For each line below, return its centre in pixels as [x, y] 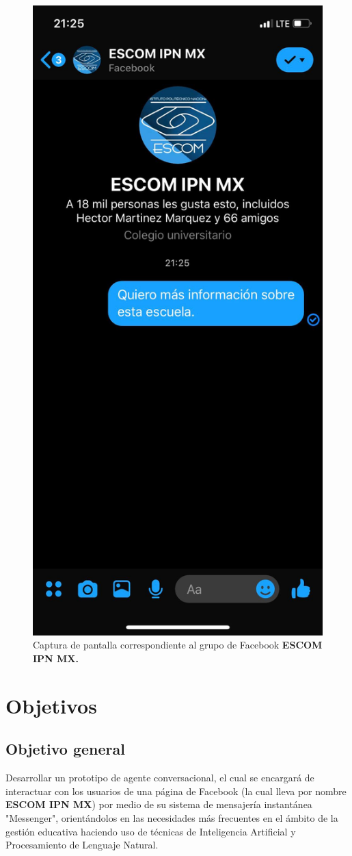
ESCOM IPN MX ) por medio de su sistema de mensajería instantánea [159, 804]
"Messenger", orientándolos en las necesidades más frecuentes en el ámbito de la [172, 818]
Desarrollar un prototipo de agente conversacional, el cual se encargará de [160, 778]
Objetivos [51, 705]
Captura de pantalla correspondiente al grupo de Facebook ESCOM [178, 645]
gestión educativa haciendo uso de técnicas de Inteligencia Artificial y [151, 831]
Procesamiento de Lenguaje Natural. [82, 845]
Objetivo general [65, 749]
